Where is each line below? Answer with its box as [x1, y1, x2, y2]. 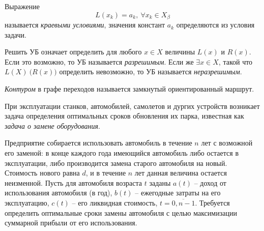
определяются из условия [176, 19, 255, 30]
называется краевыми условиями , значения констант [5, 19, 165, 30]
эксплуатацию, [5, 197, 49, 208]
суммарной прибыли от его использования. [5, 217, 137, 228]
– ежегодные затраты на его [135, 187, 221, 198]
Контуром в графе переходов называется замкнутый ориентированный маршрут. [5, 83, 254, 94]
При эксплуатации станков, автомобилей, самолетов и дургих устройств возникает [5, 100, 260, 111]
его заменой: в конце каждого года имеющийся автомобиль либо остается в [5, 147, 239, 158]
